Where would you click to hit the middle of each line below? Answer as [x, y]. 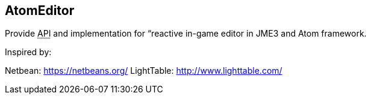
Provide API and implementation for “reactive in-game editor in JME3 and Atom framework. [186, 34]
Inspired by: [28, 52]
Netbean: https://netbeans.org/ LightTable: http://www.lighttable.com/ [144, 71]
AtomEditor [40, 10]
